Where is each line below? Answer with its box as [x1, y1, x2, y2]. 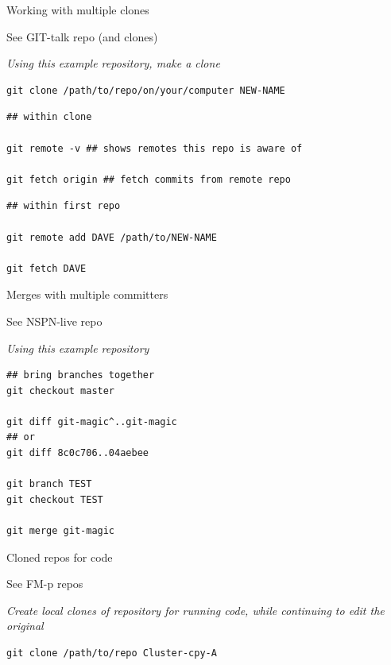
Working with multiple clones [6, 2, 149, 17]
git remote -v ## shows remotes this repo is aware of [6, 142, 303, 154]
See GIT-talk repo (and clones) [6, 28, 158, 44]
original [6, 617, 44, 634]
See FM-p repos [6, 575, 83, 592]
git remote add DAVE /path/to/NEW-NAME [6, 231, 217, 243]
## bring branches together [6, 369, 155, 381]
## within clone [6, 111, 92, 123]
